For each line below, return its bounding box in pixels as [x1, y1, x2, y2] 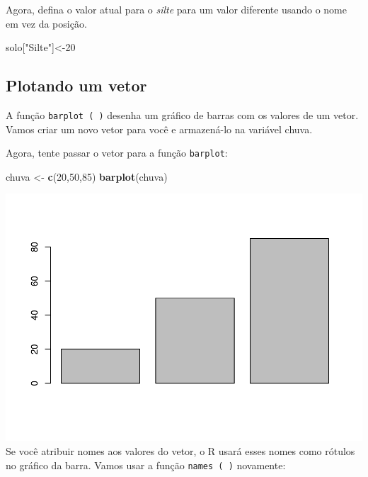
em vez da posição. [6, 16, 87, 30]
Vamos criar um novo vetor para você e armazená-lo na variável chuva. [6, 121, 313, 136]
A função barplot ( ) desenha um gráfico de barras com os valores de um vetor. [6, 107, 359, 122]
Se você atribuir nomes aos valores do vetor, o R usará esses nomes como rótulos [6, 444, 355, 458]
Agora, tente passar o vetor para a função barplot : [6, 145, 228, 160]
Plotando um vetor [6, 74, 147, 96]
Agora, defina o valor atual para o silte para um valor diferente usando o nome [6, 2, 347, 16]
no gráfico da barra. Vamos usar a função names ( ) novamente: [6, 457, 286, 472]
